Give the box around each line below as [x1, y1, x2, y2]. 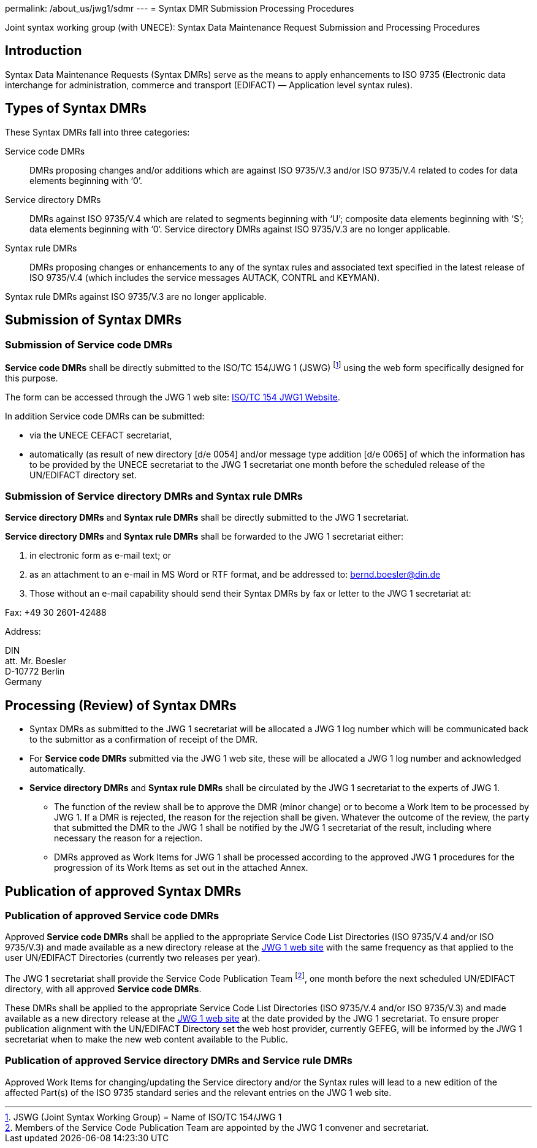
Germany [5, 676, 42, 687]
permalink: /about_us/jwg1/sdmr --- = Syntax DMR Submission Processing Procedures [5, 3, 354, 13]
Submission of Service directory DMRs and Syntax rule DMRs [5, 489, 303, 502]
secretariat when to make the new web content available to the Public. [5, 1034, 288, 1045]
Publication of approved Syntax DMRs [5, 883, 242, 899]
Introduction [5, 43, 82, 59]
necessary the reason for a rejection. [54, 833, 203, 844]
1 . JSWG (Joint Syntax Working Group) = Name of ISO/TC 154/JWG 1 [5, 1111, 282, 1122]
